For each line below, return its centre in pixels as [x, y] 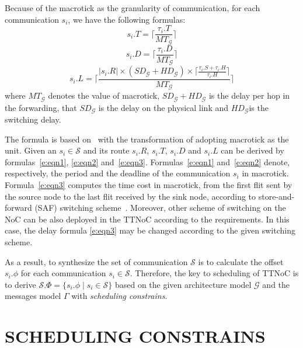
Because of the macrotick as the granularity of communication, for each [133, 8]
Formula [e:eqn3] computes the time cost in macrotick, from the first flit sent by [149, 185]
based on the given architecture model [183, 284]
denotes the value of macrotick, [104, 95]
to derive [20, 284]
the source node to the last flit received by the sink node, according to [130, 196]
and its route [106, 150]
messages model [33, 296]
